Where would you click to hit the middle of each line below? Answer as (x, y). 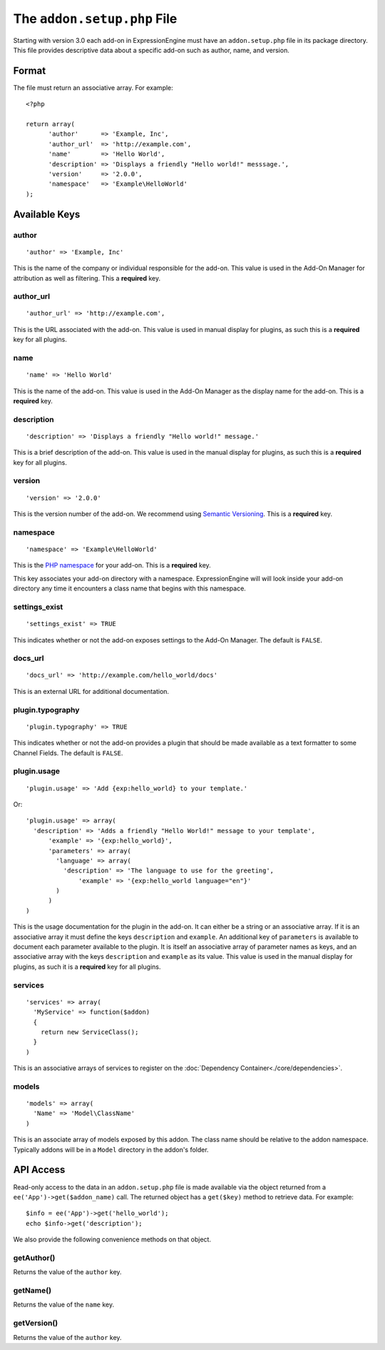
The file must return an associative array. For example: (93, 87)
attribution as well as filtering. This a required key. (87, 278)
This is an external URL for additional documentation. (91, 691)
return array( (50, 124)
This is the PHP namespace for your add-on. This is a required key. (112, 565)
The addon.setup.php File (95, 19)
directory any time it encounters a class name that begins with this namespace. (129, 588)
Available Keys (47, 214)
